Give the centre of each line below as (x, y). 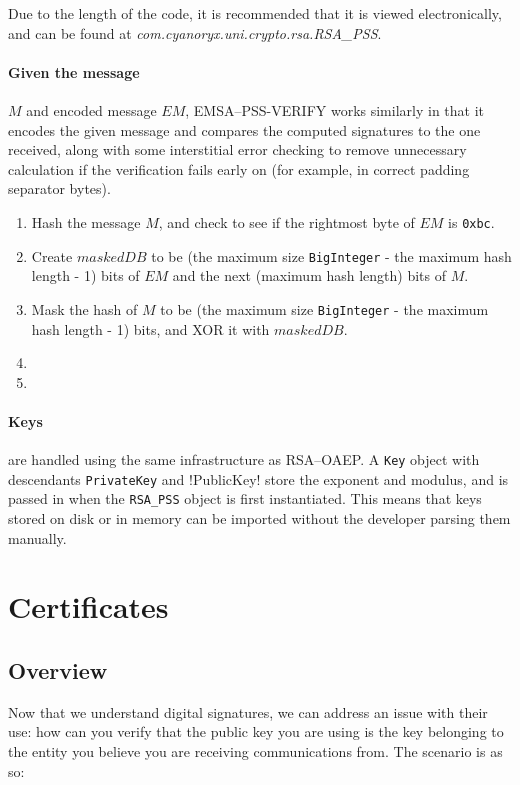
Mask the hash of (84, 308)
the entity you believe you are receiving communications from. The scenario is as (255, 751)
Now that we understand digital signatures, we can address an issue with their (248, 711)
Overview (58, 670)
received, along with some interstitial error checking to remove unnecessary (237, 149)
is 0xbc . (471, 221)
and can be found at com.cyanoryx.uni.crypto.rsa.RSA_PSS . (195, 32)
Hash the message (86, 221)
